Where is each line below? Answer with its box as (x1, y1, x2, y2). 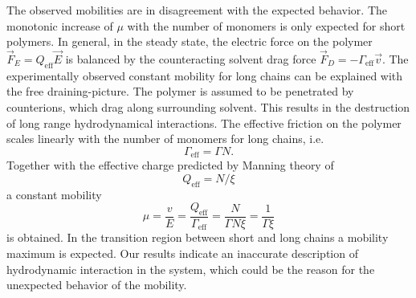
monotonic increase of (6, 17, 113, 34)
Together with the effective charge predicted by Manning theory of (6, 157, 334, 173)
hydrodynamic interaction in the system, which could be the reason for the (6, 260, 375, 277)
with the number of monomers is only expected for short (127, 17, 406, 34)
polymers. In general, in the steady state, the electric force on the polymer (6, 33, 373, 50)
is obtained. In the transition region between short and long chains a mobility (6, 229, 389, 246)
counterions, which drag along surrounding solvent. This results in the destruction (6, 98, 410, 115)
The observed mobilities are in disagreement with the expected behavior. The (6, 2, 388, 18)
